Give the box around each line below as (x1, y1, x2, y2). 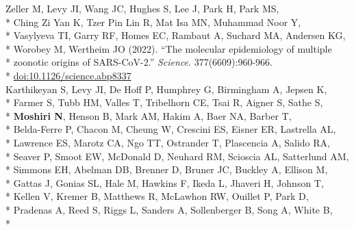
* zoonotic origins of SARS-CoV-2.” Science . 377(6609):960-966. (5, 55, 273, 69)
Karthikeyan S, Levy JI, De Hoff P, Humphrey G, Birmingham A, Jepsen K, (5, 81, 327, 96)
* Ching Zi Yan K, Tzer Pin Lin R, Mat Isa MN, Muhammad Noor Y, (5, 14, 301, 29)
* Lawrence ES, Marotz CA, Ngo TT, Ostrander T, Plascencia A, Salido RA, (5, 135, 330, 149)
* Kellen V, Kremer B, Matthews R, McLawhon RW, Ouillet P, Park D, (5, 189, 309, 203)
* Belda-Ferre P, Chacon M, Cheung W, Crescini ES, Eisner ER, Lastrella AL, (5, 122, 336, 136)
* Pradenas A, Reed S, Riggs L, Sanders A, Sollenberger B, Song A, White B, (5, 202, 333, 216)
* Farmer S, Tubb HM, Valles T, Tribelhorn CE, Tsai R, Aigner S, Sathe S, (5, 95, 323, 110)
